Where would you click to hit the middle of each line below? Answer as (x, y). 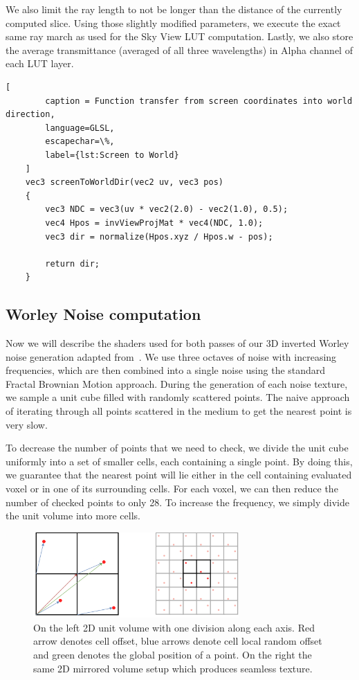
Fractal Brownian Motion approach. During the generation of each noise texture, (177, 383)
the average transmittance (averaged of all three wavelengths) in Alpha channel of (179, 50)
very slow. (27, 424)
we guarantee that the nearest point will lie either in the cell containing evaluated (179, 475)
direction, (30, 115)
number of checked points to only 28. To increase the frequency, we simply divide (177, 502)
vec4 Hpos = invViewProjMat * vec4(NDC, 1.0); (154, 223)
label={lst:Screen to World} (112, 155)
